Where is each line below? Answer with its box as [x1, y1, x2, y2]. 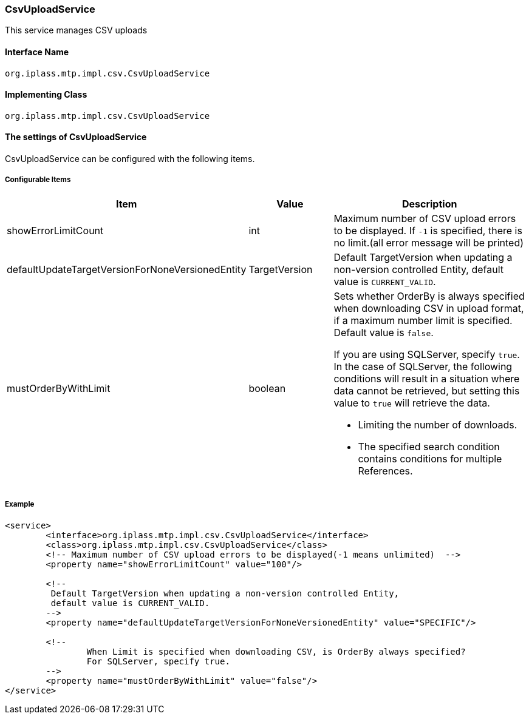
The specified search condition [358, 440, 500, 453]
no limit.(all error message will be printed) [333, 236, 524, 249]
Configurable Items [5, 175, 71, 184]
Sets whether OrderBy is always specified [333, 289, 525, 302]
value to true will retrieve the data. [333, 396, 490, 409]
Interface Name [5, 46, 69, 57]
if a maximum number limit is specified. [333, 314, 513, 326]
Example [5, 500, 35, 509]
